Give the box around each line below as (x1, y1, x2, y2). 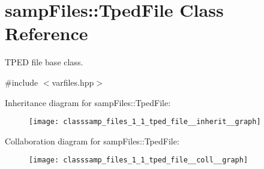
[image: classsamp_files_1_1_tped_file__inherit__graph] (29, 117, 261, 126)
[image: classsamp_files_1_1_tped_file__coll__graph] (29, 156, 248, 165)
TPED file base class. (5, 56, 83, 68)
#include (5, 76, 38, 88)
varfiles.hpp (52, 76, 94, 88)
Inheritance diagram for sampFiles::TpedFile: (5, 96, 171, 108)
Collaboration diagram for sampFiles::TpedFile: (5, 134, 179, 147)
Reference (5, 21, 88, 46)
